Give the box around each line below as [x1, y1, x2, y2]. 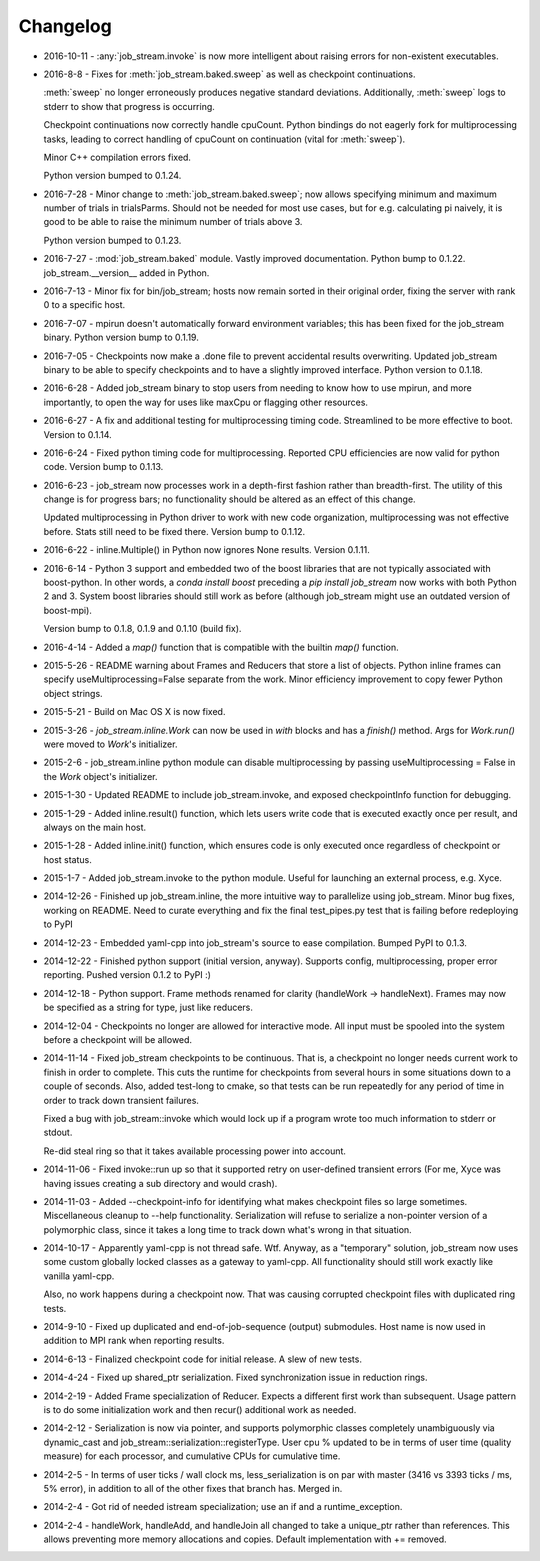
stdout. [43, 1126, 73, 1139]
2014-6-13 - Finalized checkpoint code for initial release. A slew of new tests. [43, 1353, 362, 1365]
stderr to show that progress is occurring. [43, 100, 215, 112]
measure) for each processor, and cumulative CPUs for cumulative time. [43, 1450, 341, 1462]
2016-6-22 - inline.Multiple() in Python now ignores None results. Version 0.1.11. [43, 544, 370, 556]
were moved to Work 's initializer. [43, 738, 178, 750]
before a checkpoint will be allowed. [43, 1033, 193, 1045]
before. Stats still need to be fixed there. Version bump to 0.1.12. [43, 525, 305, 537]
